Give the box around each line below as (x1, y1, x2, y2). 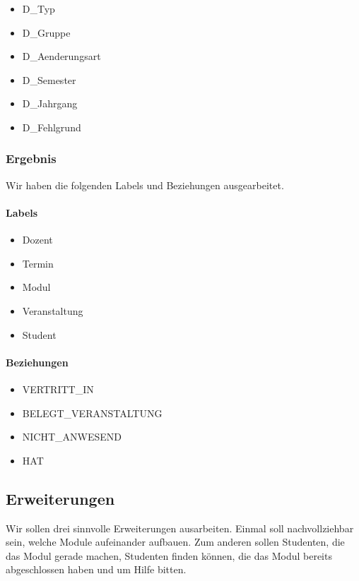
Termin (22, 256, 54, 270)
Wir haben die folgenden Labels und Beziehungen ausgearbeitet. (6, 177, 284, 192)
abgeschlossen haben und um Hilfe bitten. (6, 562, 187, 577)
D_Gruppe (22, 25, 71, 40)
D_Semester (22, 72, 76, 87)
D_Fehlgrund (22, 119, 81, 134)
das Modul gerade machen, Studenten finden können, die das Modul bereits (6, 548, 332, 563)
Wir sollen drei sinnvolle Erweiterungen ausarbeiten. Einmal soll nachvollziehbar (6, 520, 354, 535)
